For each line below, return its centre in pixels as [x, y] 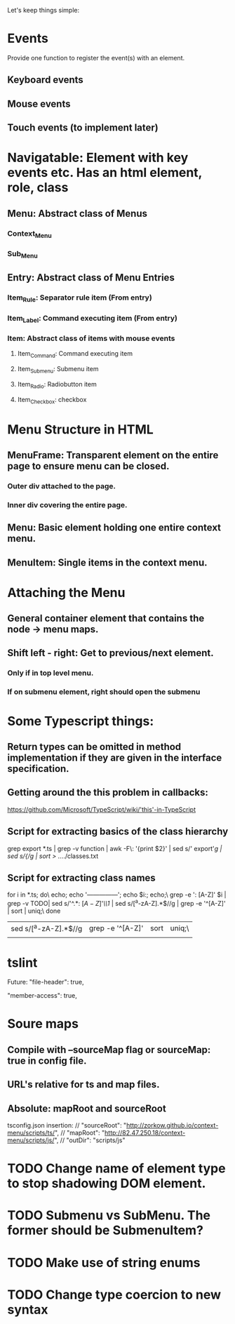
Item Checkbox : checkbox [52, 400]
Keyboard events [46, 80]
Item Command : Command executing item [75, 354]
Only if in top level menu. [51, 673]
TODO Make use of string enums [104, 1263]
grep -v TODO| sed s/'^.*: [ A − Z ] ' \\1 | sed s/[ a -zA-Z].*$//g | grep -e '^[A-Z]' [116, 903]
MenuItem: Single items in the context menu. [108, 562]
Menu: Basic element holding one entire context [114, 528]
